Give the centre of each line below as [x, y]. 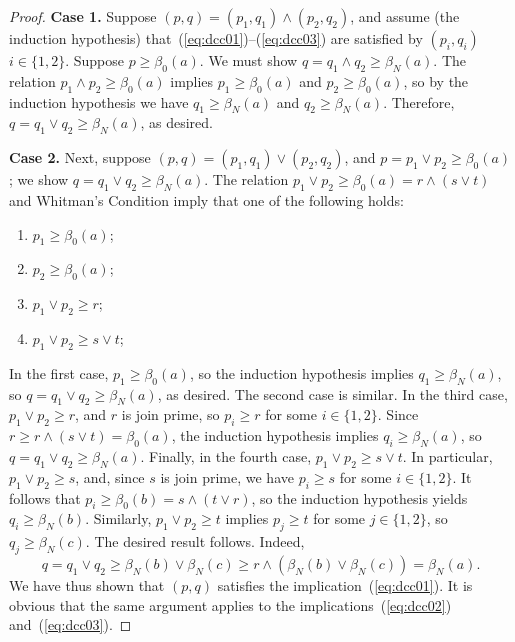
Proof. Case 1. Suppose [83, 16]
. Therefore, [419, 101]
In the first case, [59, 372]
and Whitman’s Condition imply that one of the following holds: [206, 199]
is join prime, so [170, 414]
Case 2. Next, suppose [80, 157]
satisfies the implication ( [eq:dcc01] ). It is [345, 584]
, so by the [436, 80]
